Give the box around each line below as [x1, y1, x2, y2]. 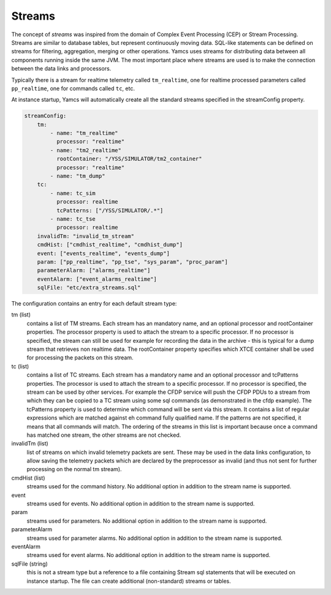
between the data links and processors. [11, 65, 112, 72]
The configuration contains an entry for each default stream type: [11, 300, 177, 307]
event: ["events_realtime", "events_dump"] [37, 250, 170, 257]
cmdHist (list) [11, 474, 45, 482]
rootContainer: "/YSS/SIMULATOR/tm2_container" [56, 155, 202, 163]
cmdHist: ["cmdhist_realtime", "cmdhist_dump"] [37, 241, 183, 248]
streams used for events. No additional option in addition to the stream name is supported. [26, 500, 255, 507]
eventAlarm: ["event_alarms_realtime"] [37, 275, 158, 282]
